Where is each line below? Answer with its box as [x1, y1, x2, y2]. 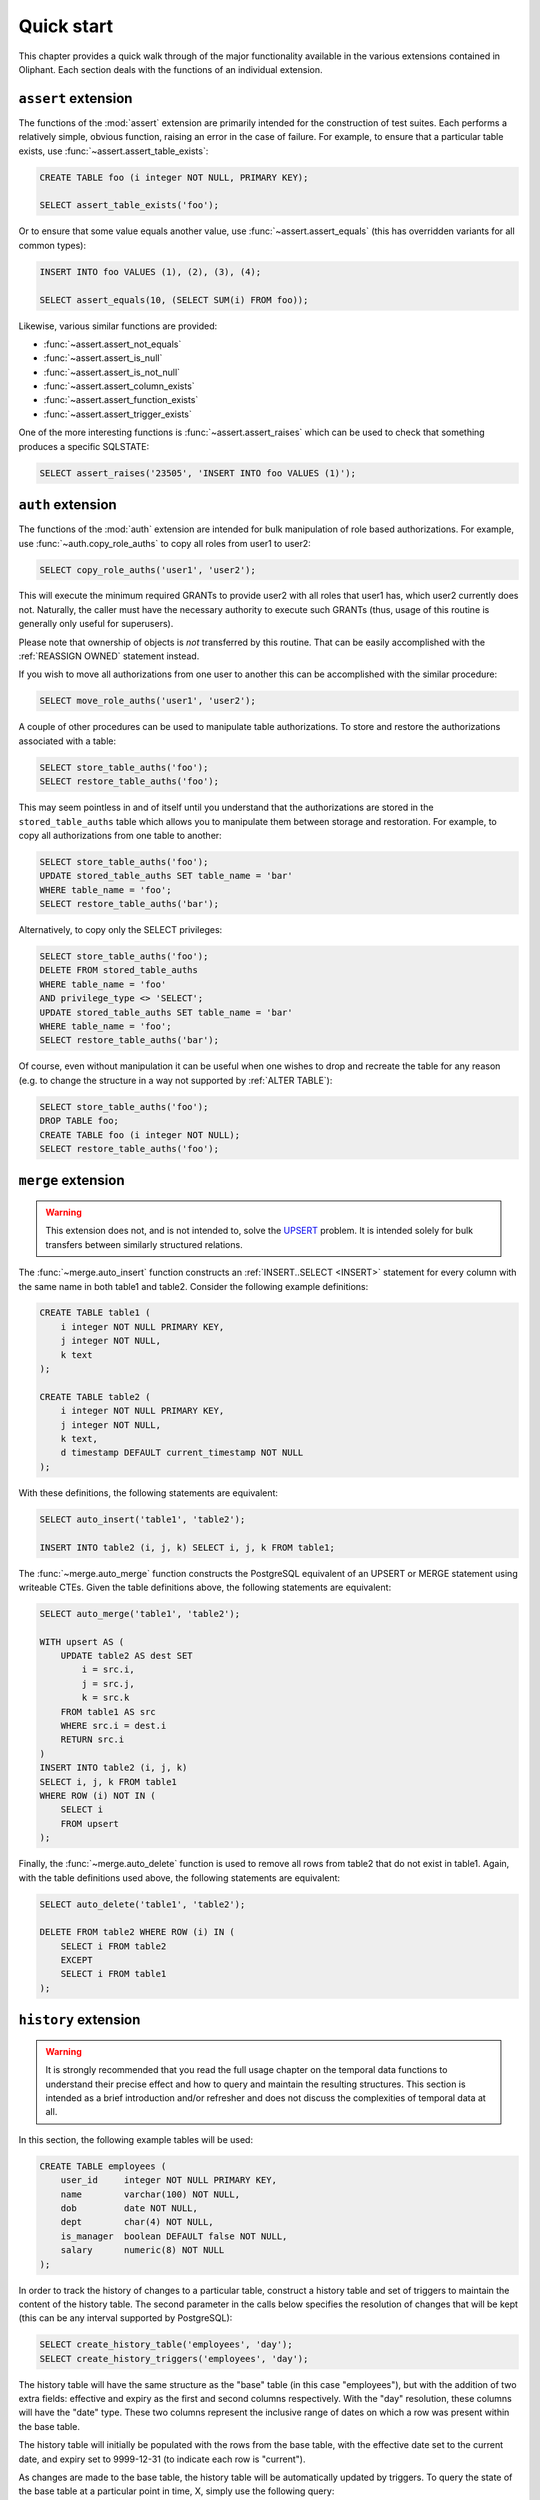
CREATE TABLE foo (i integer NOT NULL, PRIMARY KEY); [39, 171, 309, 183]
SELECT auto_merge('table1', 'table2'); [39, 1608, 240, 1619]
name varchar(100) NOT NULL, [60, 2188, 240, 2200]
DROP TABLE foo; [39, 1115, 120, 1127]
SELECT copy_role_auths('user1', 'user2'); [39, 564, 257, 575]
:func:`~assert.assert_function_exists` [43, 394, 199, 406]
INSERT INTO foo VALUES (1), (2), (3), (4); [39, 266, 262, 277]
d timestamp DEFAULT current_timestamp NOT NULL [60, 1447, 304, 1459]
